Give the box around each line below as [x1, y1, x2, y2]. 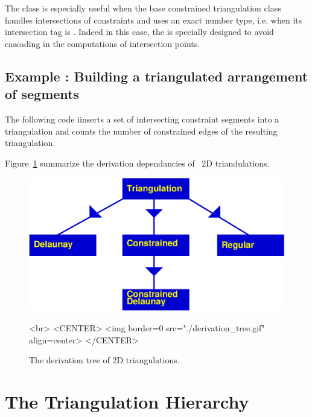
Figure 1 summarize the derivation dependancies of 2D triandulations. [5, 156, 270, 169]
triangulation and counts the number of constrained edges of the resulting [5, 124, 278, 137]
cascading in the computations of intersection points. [5, 37, 200, 49]
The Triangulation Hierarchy [5, 389, 249, 414]
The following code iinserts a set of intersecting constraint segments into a [5, 112, 279, 125]
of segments [5, 84, 80, 103]
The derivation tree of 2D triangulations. [29, 354, 180, 366]
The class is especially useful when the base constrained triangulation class [5, 2, 281, 14]
